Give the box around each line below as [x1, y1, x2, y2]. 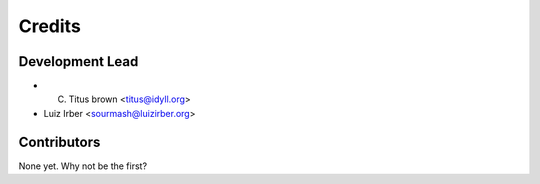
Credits [18, 15, 82, 37]
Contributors [18, 133, 101, 150]
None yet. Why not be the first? [18, 160, 148, 172]
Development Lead [18, 53, 139, 70]
